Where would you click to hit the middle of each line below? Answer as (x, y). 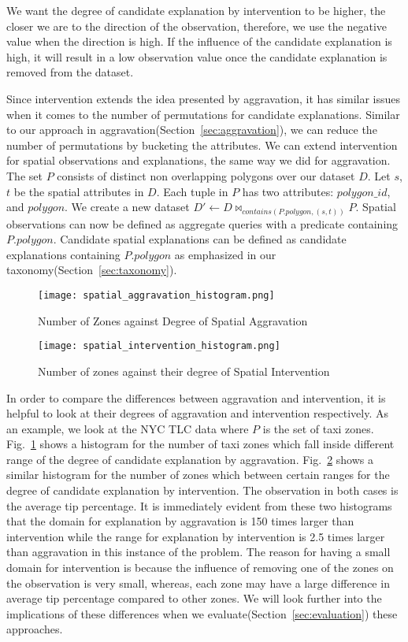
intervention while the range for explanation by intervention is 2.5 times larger (196, 536)
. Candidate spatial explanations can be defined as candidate (200, 239)
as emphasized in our (225, 254)
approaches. (35, 629)
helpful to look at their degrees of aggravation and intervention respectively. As (197, 413)
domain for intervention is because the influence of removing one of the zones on (200, 568)
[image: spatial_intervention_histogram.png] (159, 346)
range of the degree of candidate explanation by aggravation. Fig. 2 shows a (190, 459)
